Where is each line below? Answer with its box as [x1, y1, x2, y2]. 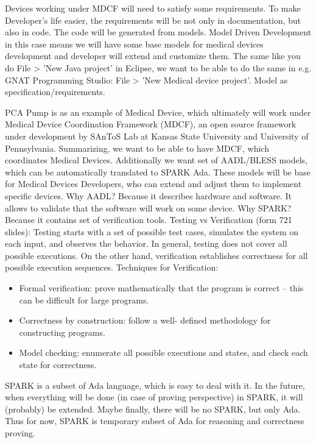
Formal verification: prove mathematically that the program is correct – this [19, 282, 304, 294]
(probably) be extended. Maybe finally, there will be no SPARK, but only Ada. [5, 402, 301, 415]
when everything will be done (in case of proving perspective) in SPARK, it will [5, 391, 303, 403]
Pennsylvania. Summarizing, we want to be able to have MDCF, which [5, 141, 269, 154]
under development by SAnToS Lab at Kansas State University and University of [5, 129, 309, 142]
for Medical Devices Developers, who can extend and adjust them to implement [5, 177, 302, 190]
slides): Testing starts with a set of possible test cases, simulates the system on [5, 225, 299, 238]
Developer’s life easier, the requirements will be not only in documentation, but [5, 13, 301, 26]
